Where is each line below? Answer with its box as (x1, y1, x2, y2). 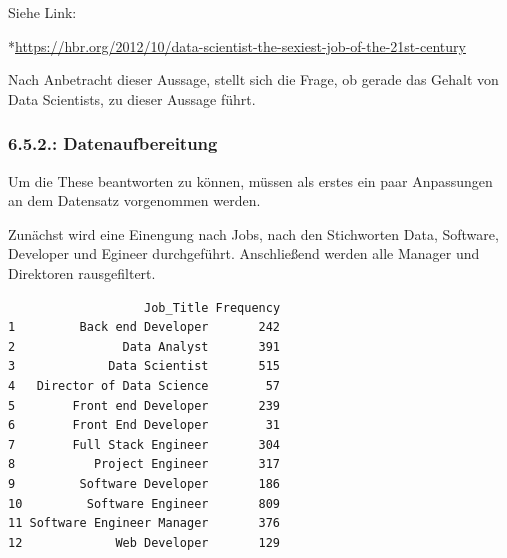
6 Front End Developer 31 (8, 418, 281, 433)
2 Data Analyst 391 (8, 339, 281, 354)
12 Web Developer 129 (8, 535, 281, 550)
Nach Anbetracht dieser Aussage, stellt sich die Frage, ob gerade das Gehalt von (8, 69, 499, 90)
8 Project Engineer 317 (8, 457, 281, 472)
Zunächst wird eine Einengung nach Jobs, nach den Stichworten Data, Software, (8, 223, 499, 244)
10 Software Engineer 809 (8, 496, 281, 511)
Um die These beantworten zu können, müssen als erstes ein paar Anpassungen (8, 170, 493, 191)
